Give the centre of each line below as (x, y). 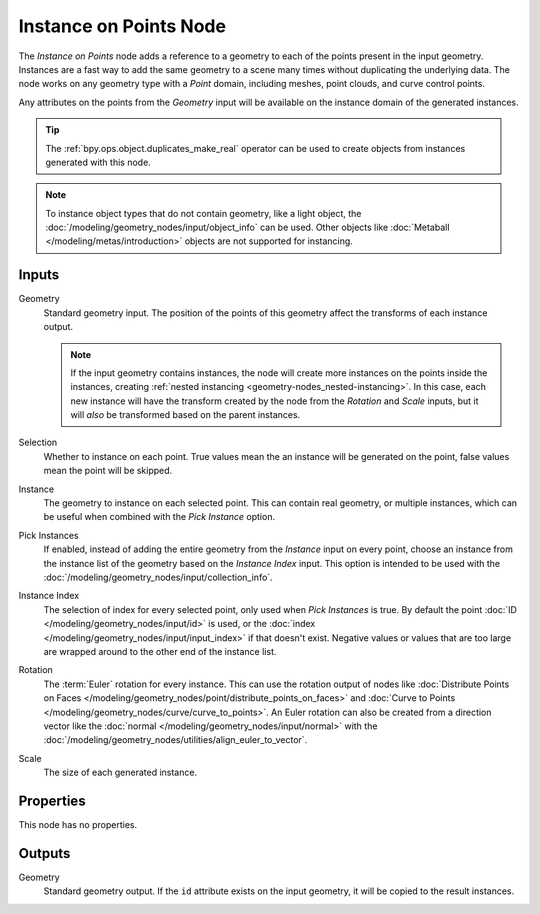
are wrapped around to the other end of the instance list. (160, 651)
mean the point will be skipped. (108, 471)
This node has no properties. (78, 824)
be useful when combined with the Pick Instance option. (159, 517)
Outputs (44, 853)
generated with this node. (98, 162)
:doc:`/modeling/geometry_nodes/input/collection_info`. (158, 577)
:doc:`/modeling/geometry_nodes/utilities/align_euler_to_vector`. (175, 740)
